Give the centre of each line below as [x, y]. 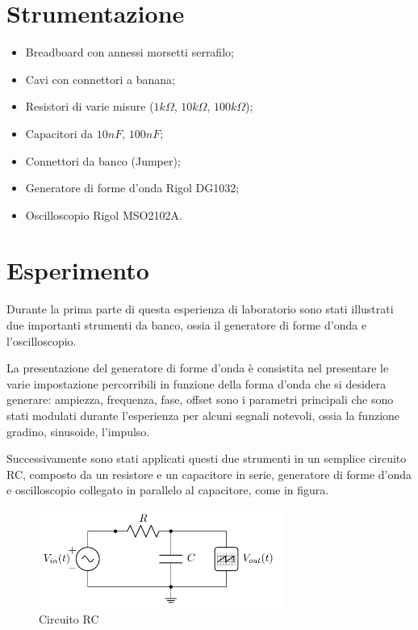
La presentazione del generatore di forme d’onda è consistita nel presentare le [198, 368]
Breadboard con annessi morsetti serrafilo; [130, 52]
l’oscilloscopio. [42, 340]
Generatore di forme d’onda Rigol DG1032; [132, 188]
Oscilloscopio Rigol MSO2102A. [104, 214]
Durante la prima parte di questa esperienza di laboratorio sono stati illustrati [200, 309]
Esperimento [78, 270]
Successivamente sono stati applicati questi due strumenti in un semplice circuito [207, 458]
